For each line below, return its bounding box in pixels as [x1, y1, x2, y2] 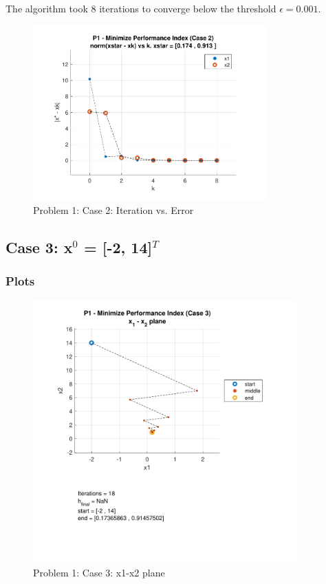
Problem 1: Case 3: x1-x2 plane [33, 565, 165, 579]
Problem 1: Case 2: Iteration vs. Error [33, 202, 194, 217]
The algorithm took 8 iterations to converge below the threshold [6, 1, 276, 15]
